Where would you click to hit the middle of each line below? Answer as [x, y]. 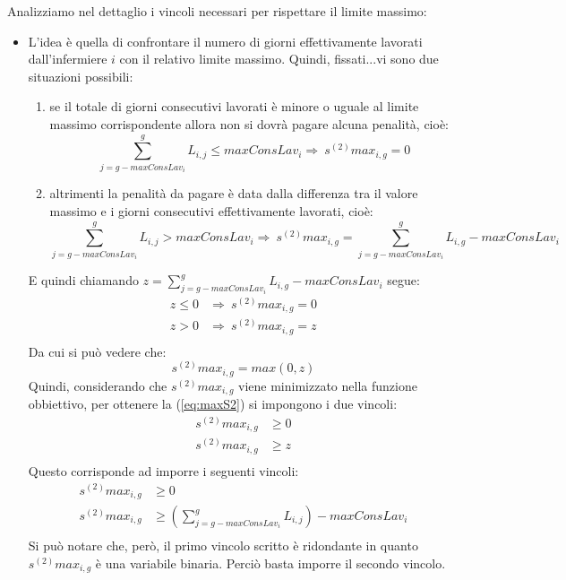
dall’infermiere [68, 59]
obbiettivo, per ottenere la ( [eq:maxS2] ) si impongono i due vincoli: [213, 404]
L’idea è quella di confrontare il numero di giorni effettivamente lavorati [225, 41]
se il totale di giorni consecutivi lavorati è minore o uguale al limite [234, 106]
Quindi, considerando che [98, 385]
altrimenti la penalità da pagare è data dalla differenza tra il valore [234, 193]
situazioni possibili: [81, 76]
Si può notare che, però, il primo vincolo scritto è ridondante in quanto [223, 545]
